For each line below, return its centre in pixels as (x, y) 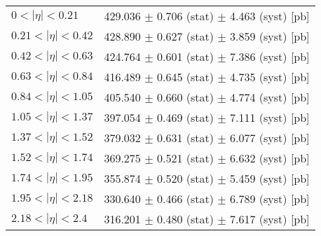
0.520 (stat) (185, 178)
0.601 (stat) (185, 56)
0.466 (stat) (185, 199)
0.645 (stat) (185, 77)
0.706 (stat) (185, 16)
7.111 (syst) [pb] (270, 117)
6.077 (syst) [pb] (270, 138)
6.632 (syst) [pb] (270, 158)
